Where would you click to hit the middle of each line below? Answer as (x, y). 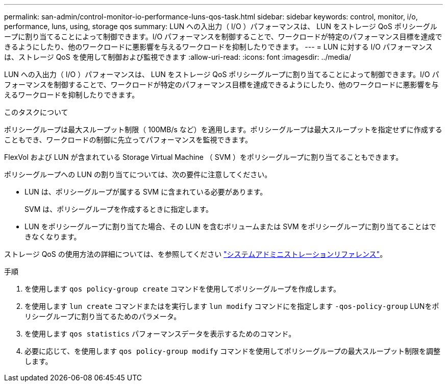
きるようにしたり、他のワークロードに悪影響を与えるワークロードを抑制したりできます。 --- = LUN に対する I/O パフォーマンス (218, 47)
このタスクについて (36, 112)
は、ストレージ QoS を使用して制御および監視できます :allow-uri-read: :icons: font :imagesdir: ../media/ (178, 57)
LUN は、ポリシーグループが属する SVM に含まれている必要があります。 (146, 192)
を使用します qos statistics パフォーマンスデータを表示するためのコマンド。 (160, 334)
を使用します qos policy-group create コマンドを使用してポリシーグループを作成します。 (183, 289)
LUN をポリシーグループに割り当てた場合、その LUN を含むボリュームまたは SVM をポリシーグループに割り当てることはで (230, 226)
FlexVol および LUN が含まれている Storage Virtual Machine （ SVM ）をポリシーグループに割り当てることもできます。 (204, 157)
